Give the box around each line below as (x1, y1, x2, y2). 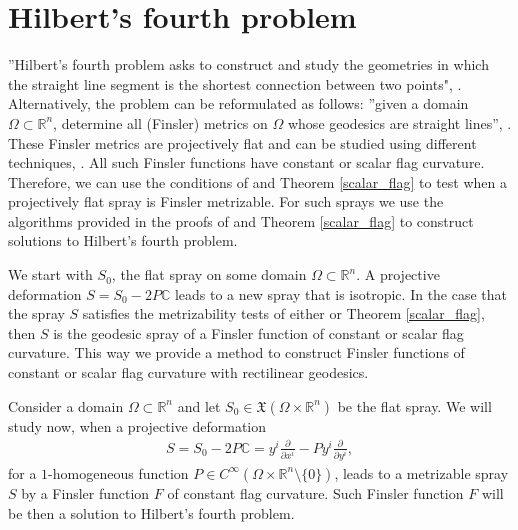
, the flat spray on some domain (111, 264, 307, 285)
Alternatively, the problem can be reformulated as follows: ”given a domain (8, 93, 469, 114)
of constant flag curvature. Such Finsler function (167, 482, 464, 503)
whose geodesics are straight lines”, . (287, 112, 512, 133)
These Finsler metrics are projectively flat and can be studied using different (8, 132, 477, 153)
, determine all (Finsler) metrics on (53, 112, 268, 133)
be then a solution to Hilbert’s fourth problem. (8, 502, 295, 523)
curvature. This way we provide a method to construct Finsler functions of (8, 342, 465, 363)
